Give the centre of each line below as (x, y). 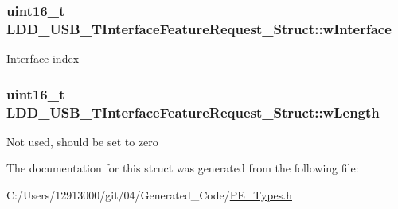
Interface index (43, 58)
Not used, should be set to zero (82, 141)
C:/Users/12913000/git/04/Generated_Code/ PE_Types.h (149, 195)
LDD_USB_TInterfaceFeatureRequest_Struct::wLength (193, 112)
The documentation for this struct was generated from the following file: (183, 168)
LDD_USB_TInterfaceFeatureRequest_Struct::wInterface (199, 28)
